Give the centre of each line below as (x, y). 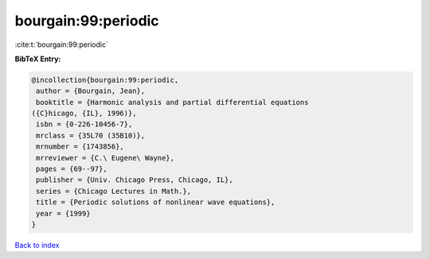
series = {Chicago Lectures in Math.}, (113, 191)
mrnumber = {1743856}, (80, 147)
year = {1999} (63, 213)
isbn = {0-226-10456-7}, (84, 124)
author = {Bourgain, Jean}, (91, 91)
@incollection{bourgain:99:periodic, (105, 80)
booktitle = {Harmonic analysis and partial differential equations (172, 102)
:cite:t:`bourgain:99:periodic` (62, 44)
